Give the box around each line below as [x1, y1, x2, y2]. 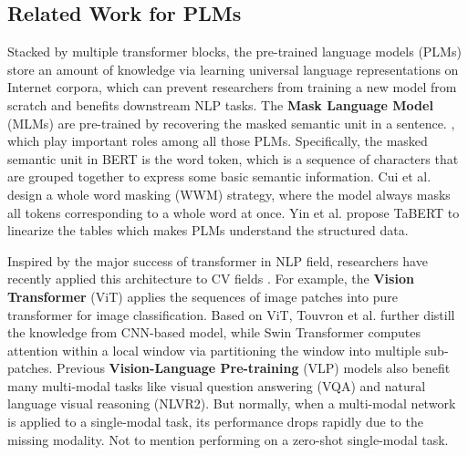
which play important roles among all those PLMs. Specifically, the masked [7, 131, 428, 150]
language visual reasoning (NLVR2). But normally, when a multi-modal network [7, 394, 456, 413]
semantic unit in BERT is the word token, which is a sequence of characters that [7, 149, 459, 168]
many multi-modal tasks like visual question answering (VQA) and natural [7, 376, 426, 395]
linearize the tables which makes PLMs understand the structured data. [7, 221, 409, 240]
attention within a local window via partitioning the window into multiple [7, 340, 421, 359]
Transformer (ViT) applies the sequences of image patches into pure [7, 286, 399, 305]
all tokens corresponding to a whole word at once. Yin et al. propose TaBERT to [7, 202, 460, 222]
